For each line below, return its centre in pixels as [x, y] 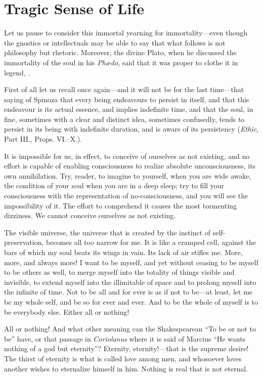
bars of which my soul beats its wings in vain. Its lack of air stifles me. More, [123, 252]
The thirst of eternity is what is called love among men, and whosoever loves [123, 358]
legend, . [17, 72]
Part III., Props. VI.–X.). [43, 139]
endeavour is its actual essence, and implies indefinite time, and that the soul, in [129, 109]
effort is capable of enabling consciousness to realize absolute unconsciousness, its [130, 166]
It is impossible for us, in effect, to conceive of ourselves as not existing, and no [127, 156]
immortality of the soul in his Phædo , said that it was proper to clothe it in [121, 62]
